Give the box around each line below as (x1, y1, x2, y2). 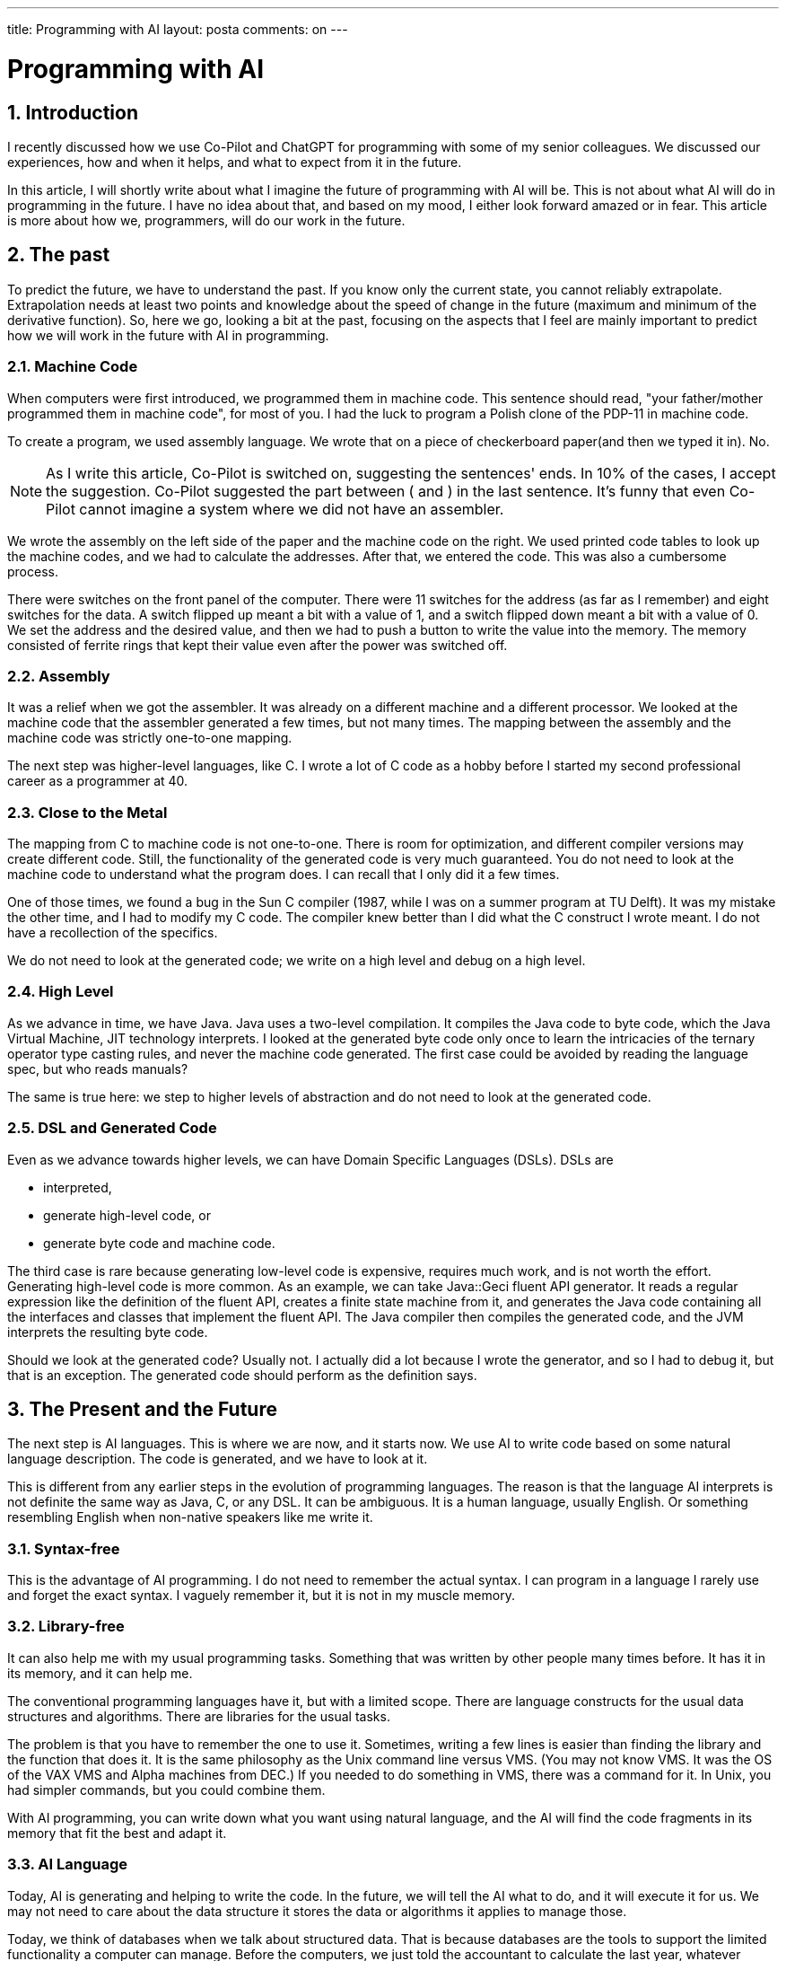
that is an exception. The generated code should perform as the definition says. (7, 1367, 477, 1383)
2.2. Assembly (7, 666, 110, 685)
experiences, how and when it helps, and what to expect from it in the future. (7, 154, 462, 170)
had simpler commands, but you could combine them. (7, 1781, 326, 1798)
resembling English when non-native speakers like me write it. (7, 1509, 373, 1526)
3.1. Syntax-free (7, 1539, 120, 1558)
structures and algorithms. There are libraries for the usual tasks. (7, 1708, 390, 1724)
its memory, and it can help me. (7, 1665, 193, 1681)
